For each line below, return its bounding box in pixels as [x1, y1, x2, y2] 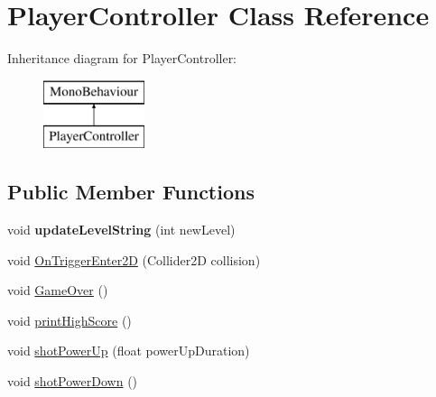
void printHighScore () [7, 310, 132, 329]
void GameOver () [7, 281, 108, 300]
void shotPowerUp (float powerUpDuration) [7, 341, 250, 360]
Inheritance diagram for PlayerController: [7, 49, 237, 68]
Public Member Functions [7, 178, 255, 206]
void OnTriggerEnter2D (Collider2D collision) [7, 250, 261, 269]
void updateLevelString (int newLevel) [7, 220, 236, 239]
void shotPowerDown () [7, 372, 138, 391]
